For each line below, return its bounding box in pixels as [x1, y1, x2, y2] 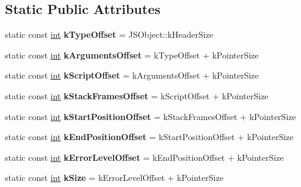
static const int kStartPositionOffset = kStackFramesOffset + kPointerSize [5, 110, 296, 122]
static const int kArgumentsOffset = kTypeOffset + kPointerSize [5, 48, 259, 61]
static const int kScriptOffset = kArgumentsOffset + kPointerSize [5, 69, 259, 82]
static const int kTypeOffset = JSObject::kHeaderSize [5, 28, 214, 41]
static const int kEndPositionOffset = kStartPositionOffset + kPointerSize [5, 130, 294, 143]
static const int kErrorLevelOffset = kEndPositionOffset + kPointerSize [5, 150, 284, 163]
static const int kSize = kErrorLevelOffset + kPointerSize [5, 171, 223, 184]
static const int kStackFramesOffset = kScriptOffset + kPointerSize [5, 89, 269, 102]
